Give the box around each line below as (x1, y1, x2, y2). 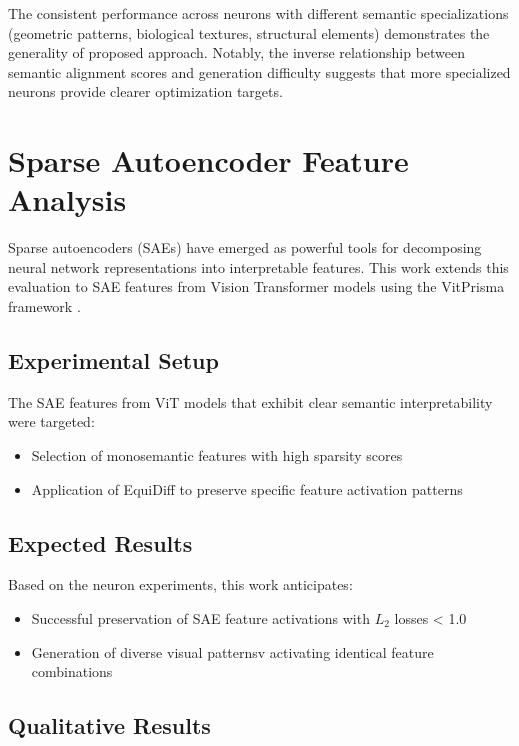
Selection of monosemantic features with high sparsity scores (31, 445, 403, 466)
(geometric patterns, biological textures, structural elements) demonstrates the (8, 22, 490, 43)
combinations (31, 661, 113, 682)
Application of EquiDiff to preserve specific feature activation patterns (31, 478, 463, 499)
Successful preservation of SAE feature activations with (31, 608, 370, 629)
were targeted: (8, 411, 95, 432)
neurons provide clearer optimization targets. (8, 81, 283, 102)
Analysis (8, 179, 127, 220)
